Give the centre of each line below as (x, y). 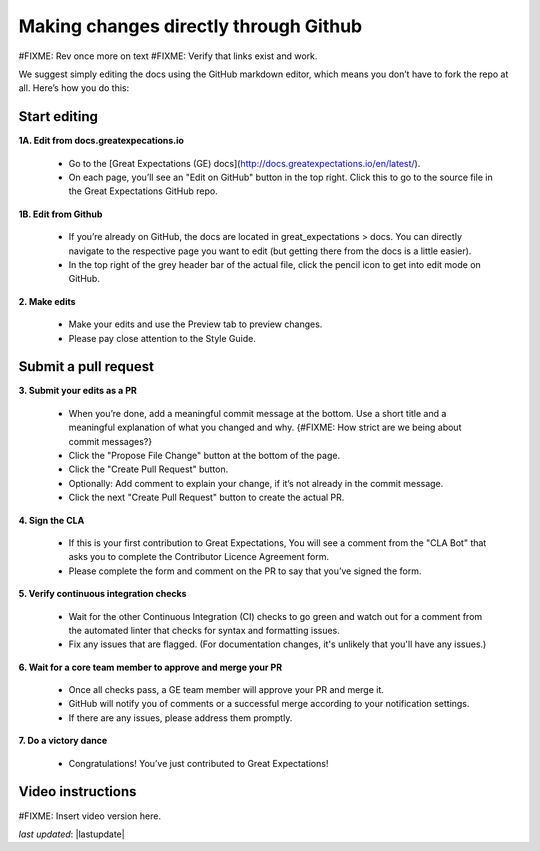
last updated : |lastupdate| (71, 834)
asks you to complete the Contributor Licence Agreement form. (199, 557)
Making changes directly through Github (190, 26)
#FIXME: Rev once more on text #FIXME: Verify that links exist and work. (168, 56)
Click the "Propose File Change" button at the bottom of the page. (204, 455)
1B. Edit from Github (60, 214)
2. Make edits (47, 301)
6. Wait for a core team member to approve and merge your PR (150, 667)
